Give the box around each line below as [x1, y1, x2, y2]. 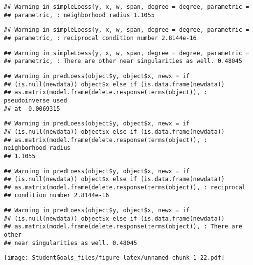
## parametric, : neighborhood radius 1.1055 [4, 11, 155, 19]
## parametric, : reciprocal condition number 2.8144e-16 [4, 34, 197, 41]
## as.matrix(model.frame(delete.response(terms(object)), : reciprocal [4, 183, 246, 191]
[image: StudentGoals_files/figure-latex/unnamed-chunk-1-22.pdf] [4, 254, 225, 262]
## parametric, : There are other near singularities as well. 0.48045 [4, 58, 242, 65]
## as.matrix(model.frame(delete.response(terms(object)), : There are [4, 223, 242, 230]
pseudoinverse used [4, 97, 67, 104]
